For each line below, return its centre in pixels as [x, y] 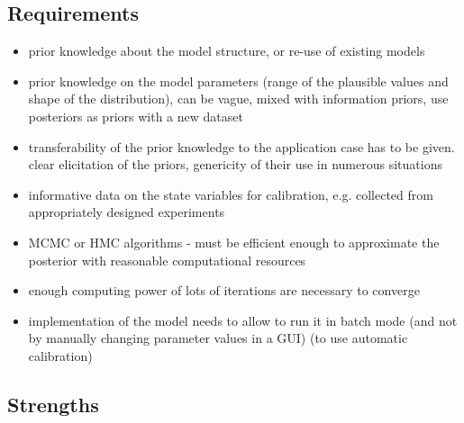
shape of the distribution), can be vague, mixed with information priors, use [238, 99]
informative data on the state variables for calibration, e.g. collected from [231, 194]
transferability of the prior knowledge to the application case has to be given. [241, 146]
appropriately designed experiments [127, 212]
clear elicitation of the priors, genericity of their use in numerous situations [235, 164]
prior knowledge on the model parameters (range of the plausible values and [238, 81]
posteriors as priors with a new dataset [136, 116]
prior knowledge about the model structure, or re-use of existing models [227, 51]
